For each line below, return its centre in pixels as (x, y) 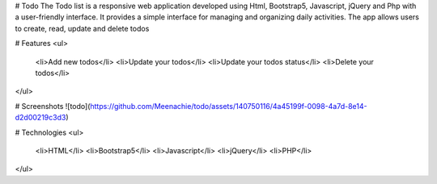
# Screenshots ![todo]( (53, 106)
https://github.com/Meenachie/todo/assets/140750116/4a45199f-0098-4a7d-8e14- (229, 106)
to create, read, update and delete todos (82, 28)
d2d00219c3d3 (40, 118)
